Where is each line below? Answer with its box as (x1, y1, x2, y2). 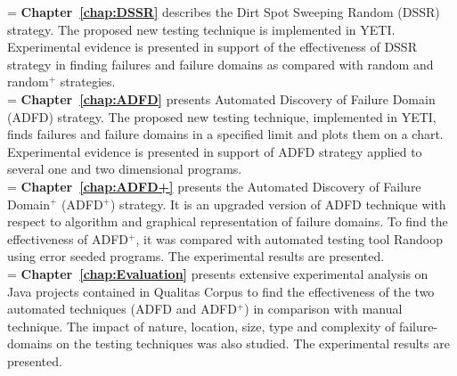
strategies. (60, 72, 116, 91)
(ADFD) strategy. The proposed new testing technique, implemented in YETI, (7, 107, 437, 126)
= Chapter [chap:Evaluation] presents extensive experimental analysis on (7, 264, 428, 282)
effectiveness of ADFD (7, 229, 129, 248)
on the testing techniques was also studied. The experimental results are (56, 334, 450, 353)
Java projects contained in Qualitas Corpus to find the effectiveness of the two (7, 282, 435, 300)
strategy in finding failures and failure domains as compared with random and (7, 54, 434, 73)
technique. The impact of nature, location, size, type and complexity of (7, 316, 396, 335)
